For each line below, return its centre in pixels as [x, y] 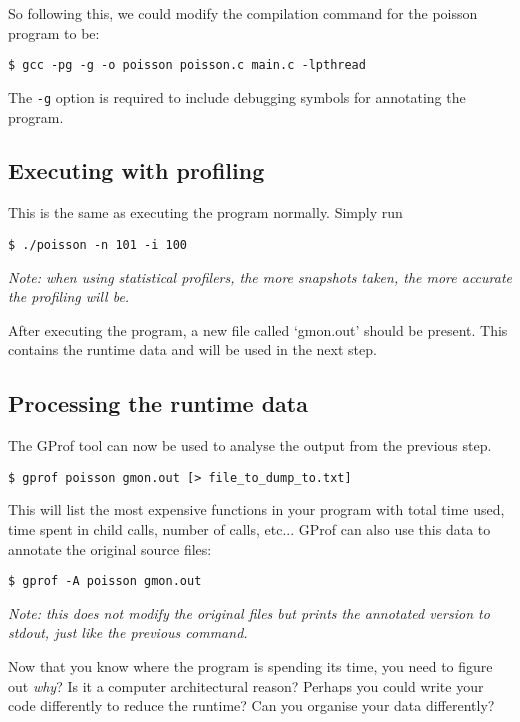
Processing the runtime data [158, 403]
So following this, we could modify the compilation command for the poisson [243, 13]
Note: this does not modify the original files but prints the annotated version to [249, 612]
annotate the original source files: [110, 548]
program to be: [54, 32]
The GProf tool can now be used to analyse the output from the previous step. [250, 445]
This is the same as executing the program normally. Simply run [205, 212]
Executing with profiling [136, 170]
